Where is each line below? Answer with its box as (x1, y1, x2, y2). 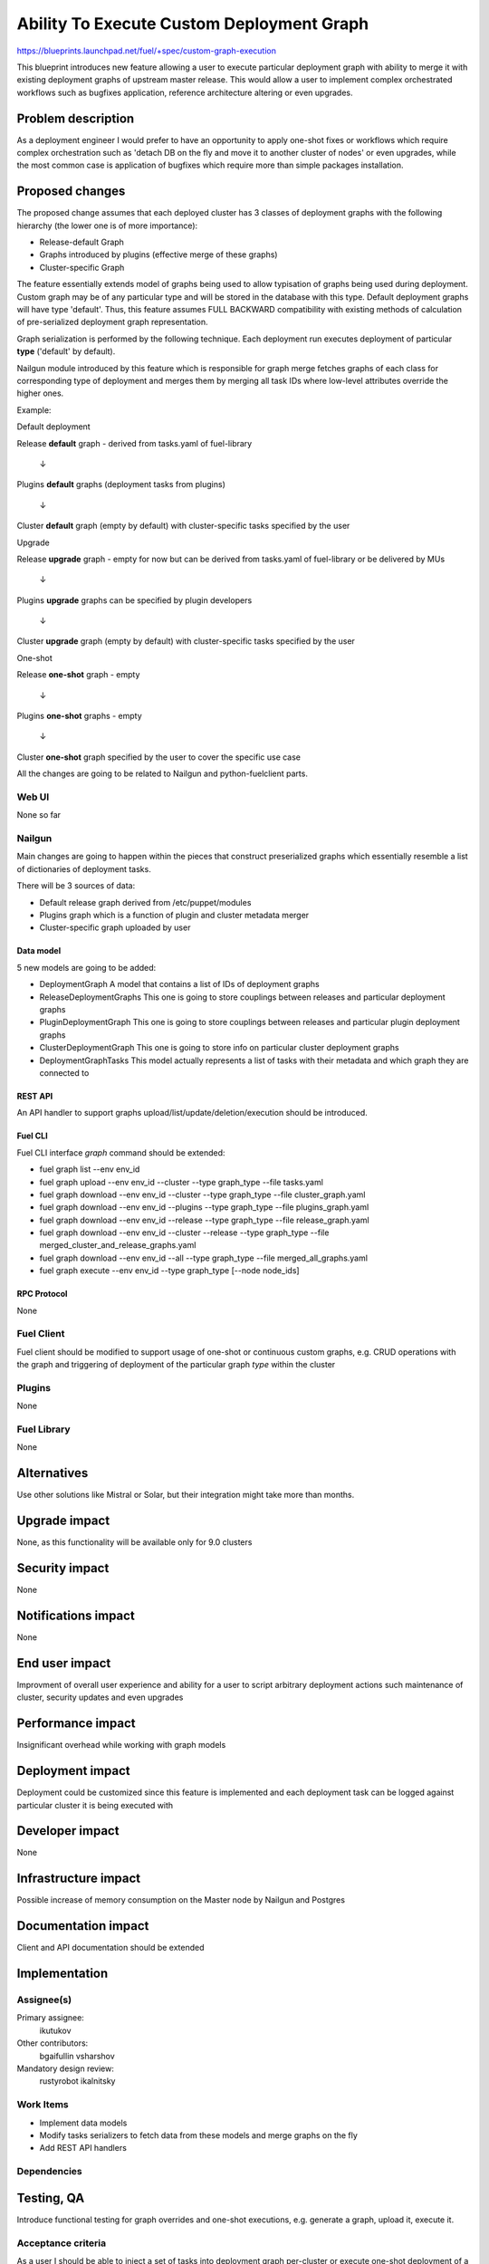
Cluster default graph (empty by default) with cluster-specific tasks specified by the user (16, 521, 350, 532)
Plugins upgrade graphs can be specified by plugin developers (16, 594, 253, 606)
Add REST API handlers (39, 2143, 127, 2154)
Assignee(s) (16, 1993, 72, 2006)
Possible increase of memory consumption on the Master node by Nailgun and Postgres (16, 1895, 346, 1905)
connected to (39, 1067, 90, 1078)
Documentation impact (16, 1918, 149, 1933)
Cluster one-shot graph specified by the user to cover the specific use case (16, 752, 302, 763)
